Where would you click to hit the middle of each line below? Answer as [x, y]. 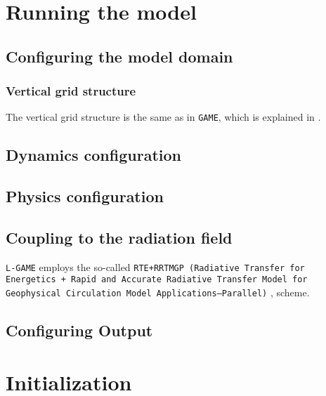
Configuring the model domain [119, 56]
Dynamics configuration [93, 155]
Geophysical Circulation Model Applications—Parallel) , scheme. [158, 292]
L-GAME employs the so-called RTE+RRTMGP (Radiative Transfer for [155, 266]
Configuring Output [79, 330]
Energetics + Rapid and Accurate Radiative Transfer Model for [157, 280]
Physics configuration [85, 196]
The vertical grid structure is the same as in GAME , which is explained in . [163, 117]
